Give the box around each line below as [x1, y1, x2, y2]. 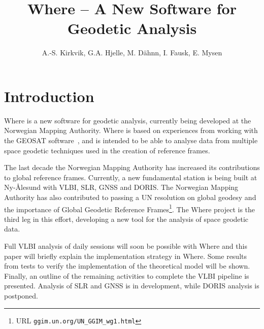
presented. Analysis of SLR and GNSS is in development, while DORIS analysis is [4, 280, 259, 291]
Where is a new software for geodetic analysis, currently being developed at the [4, 115, 251, 125]
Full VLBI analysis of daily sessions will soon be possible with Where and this [4, 241, 247, 251]
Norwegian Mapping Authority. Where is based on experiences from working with [4, 125, 258, 136]
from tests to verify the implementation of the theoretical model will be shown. [4, 260, 250, 271]
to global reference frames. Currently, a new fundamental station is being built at [4, 172, 257, 182]
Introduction [4, 85, 94, 106]
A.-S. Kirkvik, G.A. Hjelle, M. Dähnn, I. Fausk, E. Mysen [42, 47, 222, 58]
